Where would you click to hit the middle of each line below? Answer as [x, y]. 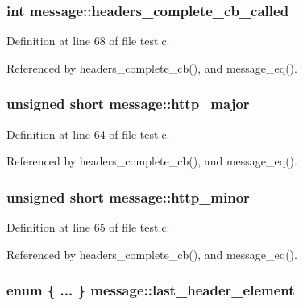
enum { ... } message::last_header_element [151, 290]
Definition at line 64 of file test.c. [88, 134]
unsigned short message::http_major [128, 104]
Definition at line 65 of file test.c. [88, 227]
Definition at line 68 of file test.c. [88, 41]
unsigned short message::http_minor [128, 196]
